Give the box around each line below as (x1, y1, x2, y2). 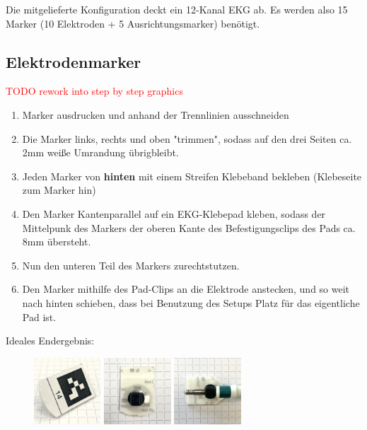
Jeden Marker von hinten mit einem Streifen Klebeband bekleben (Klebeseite (22, 168, 362, 183)
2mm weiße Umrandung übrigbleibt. (22, 145, 179, 160)
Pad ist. (22, 309, 57, 324)
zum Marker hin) (22, 182, 96, 197)
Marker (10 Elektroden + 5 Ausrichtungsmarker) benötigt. (6, 16, 260, 30)
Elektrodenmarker (6, 50, 141, 72)
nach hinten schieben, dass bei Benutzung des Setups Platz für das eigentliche (22, 295, 360, 310)
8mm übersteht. (22, 234, 91, 249)
